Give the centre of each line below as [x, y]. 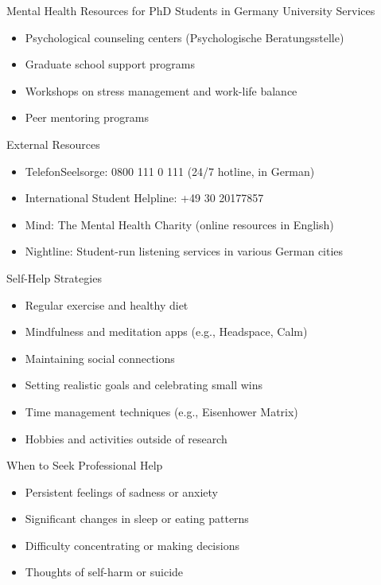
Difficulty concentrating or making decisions [132, 545]
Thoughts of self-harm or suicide [104, 572]
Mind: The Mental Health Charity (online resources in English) [179, 224]
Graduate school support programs [110, 64]
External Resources [53, 144]
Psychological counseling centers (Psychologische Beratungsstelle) [185, 37]
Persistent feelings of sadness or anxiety [122, 491]
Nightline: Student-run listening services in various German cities [184, 251]
